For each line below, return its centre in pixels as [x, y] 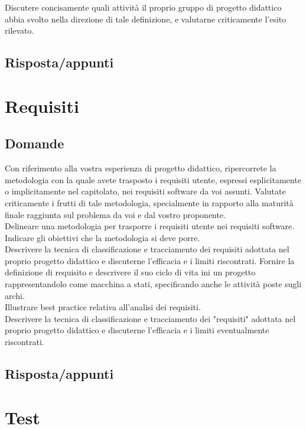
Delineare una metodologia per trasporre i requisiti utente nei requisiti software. [150, 226]
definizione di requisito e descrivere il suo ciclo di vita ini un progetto [130, 272]
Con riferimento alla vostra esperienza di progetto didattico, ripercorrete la [141, 168]
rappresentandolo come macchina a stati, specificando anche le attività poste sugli [153, 284]
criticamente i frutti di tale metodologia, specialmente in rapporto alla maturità [149, 202]
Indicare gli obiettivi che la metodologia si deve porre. [102, 237]
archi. [15, 295]
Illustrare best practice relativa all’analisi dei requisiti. [103, 307]
